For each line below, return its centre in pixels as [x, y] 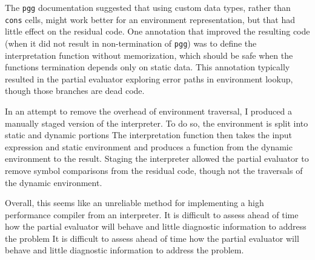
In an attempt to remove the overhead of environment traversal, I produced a [148, 111]
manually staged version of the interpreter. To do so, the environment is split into [157, 123]
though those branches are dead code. [75, 91]
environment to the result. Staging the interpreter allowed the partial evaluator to [157, 158]
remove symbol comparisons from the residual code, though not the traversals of [154, 170]
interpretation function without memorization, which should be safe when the [149, 55]
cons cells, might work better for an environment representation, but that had [150, 19]
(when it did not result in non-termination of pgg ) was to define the [131, 43]
